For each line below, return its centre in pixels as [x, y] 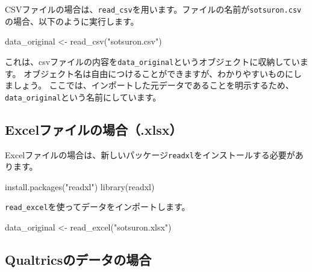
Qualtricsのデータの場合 [78, 260]
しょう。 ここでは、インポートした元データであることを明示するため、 [153, 85]
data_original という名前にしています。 [83, 97]
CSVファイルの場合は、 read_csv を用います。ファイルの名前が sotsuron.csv [153, 9]
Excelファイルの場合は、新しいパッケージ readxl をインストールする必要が [150, 154]
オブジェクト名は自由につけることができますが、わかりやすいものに [158, 73]
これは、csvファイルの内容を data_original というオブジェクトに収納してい [152, 61]
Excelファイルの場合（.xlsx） [94, 129]
